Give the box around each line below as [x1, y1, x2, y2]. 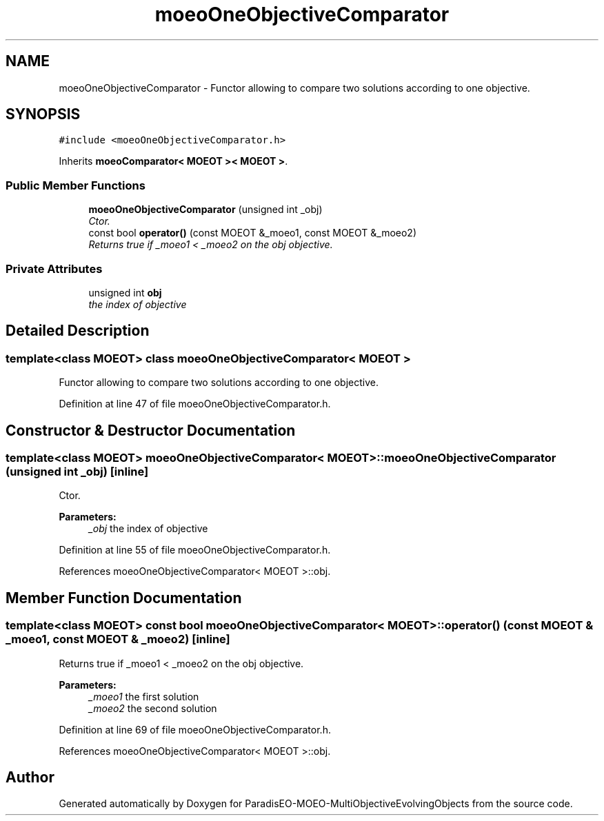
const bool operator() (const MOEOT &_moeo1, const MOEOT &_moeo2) [88, 227, 416, 239]
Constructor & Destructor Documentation [6, 421, 296, 439]
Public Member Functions [6, 178, 145, 192]
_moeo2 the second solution [88, 702, 217, 714]
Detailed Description [6, 322, 150, 340]
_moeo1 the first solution [88, 690, 199, 702]
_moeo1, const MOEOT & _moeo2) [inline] [6, 632, 230, 647]
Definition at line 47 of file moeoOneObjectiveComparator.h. [59, 398, 331, 410]
